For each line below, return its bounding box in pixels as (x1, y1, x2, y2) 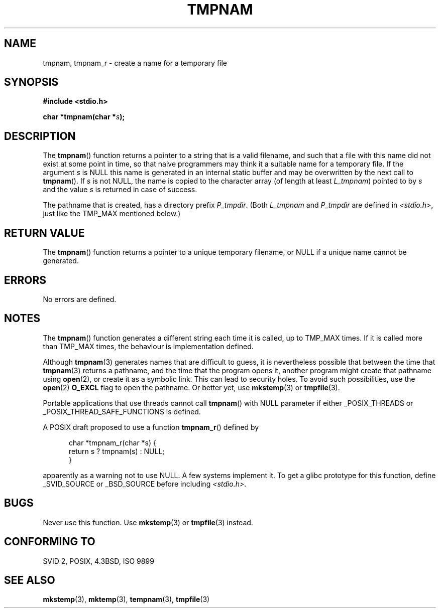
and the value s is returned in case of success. (43, 185, 197, 194)
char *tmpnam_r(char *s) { (69, 438, 157, 447)
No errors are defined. (43, 294, 117, 303)
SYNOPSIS (4, 76, 59, 89)
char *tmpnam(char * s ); (43, 112, 125, 121)
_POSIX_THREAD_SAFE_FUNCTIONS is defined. (43, 407, 201, 416)
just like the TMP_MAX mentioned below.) (43, 209, 181, 218)
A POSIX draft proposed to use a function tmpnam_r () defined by (43, 422, 259, 431)
